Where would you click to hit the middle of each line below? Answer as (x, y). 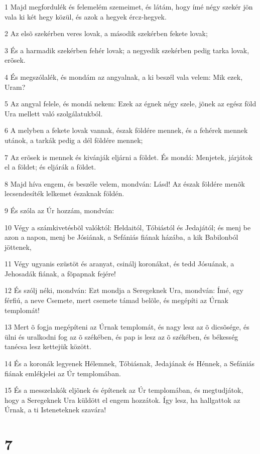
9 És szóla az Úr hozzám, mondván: (59, 210)
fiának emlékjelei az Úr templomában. (63, 373)
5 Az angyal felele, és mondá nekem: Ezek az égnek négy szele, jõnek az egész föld (131, 104)
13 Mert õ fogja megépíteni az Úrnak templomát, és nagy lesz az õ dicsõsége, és (127, 327)
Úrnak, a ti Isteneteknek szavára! (55, 410)
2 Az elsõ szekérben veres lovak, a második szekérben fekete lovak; (106, 33)
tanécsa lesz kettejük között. (48, 346)
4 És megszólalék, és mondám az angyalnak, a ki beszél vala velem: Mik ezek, (124, 77)
